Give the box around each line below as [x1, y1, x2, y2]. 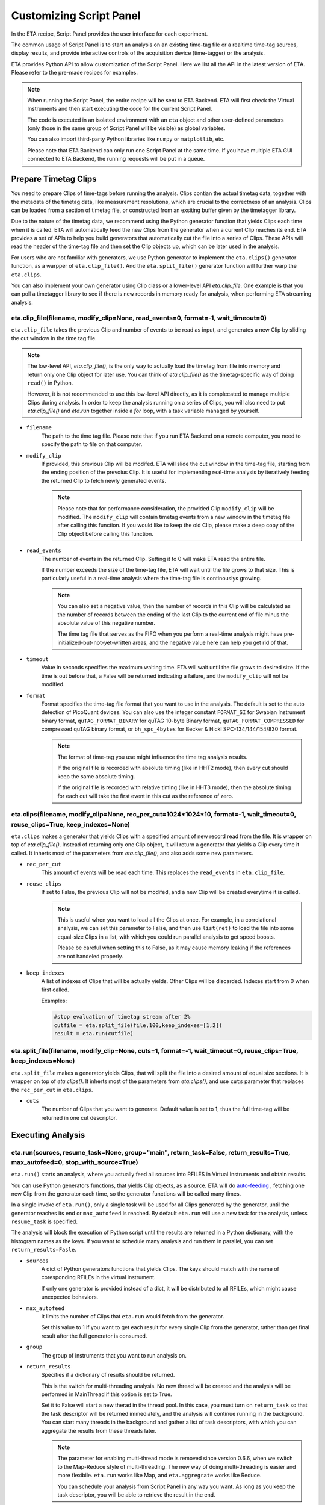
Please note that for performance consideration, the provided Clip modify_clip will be [57, 504, 274, 512]
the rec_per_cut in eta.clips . [11, 1086, 93, 1093]
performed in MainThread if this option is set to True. [41, 1391, 172, 1398]
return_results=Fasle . [11, 1246, 76, 1253]
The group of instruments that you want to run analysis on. [41, 1351, 187, 1359]
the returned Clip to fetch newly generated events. [41, 477, 167, 484]
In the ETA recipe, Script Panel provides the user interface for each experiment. [11, 30, 208, 37]
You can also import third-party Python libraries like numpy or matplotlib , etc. [27, 135, 225, 143]
